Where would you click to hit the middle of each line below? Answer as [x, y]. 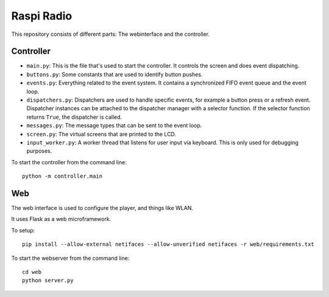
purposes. [39, 151]
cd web [32, 272]
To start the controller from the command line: [69, 162]
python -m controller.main [62, 176]
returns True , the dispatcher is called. [74, 117]
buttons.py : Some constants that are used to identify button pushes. [115, 74]
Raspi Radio [42, 16]
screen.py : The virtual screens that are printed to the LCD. [101, 134]
